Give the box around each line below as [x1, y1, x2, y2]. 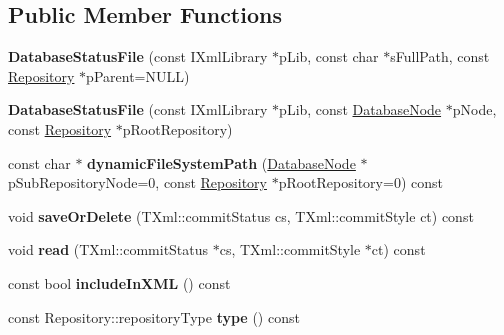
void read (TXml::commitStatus [8, 239, 209, 260]
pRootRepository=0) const [278, 172, 443, 193]
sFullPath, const [390, 46, 490, 67]
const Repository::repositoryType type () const [8, 306, 300, 327]
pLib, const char [279, 46, 379, 67]
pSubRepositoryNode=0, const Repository [8, 172, 267, 193]
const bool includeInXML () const [8, 272, 231, 293]
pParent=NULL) [86, 65, 190, 86]
